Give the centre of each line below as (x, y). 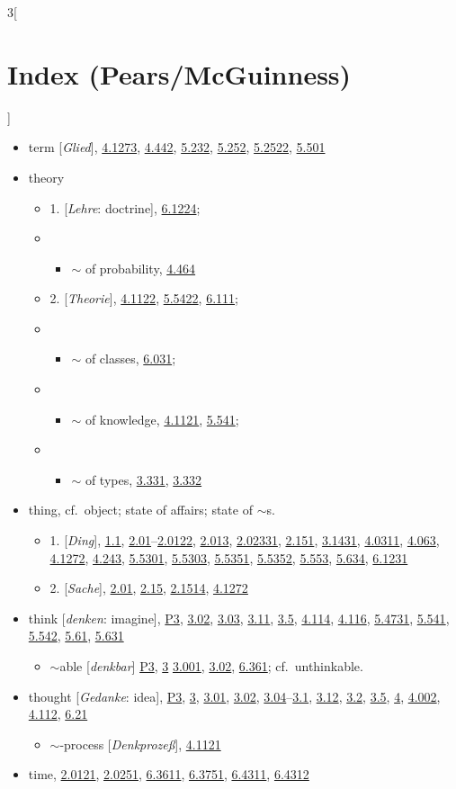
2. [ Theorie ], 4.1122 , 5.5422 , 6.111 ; (144, 298)
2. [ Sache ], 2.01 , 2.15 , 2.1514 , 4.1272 (149, 588)
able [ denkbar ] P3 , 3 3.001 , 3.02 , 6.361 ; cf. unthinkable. (211, 666)
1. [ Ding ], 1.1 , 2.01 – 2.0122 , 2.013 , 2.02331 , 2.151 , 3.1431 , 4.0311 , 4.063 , (245, 540)
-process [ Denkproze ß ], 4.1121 (140, 744)
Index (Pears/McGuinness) (179, 73)
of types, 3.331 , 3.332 (143, 479)
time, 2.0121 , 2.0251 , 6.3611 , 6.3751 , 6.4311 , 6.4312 (169, 774)
